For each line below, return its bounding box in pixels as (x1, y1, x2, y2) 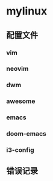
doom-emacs (6, 130, 46, 138)
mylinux (6, 4, 48, 18)
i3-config (6, 146, 34, 154)
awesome (6, 97, 36, 105)
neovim (6, 65, 29, 73)
